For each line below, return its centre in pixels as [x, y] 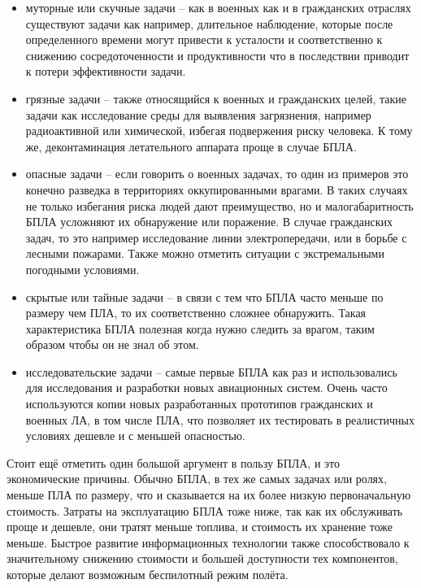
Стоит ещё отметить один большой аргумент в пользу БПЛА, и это [173, 462]
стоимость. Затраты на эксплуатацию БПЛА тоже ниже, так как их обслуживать [205, 510]
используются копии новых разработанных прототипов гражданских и [199, 404]
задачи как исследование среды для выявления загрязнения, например [198, 114]
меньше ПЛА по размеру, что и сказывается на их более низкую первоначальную [209, 495]
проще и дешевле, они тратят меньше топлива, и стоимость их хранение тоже [200, 527]
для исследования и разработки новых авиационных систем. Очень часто [206, 388]
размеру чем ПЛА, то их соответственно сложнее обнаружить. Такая [196, 313]
